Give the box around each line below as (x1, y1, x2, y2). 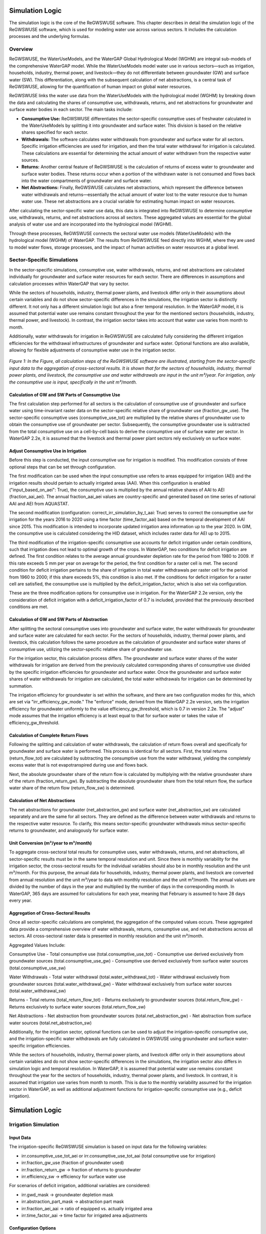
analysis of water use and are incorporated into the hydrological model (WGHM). (9, 221, 173, 227)
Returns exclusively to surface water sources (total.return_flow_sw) (9, 1003, 146, 1009)
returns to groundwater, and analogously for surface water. (9, 827, 129, 833)
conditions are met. (9, 604, 49, 610)
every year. (9, 897, 32, 903)
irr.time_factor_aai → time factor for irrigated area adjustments (21, 1212, 148, 1218)
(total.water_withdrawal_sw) (9, 988, 66, 994)
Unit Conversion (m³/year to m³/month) (9, 840, 92, 846)
